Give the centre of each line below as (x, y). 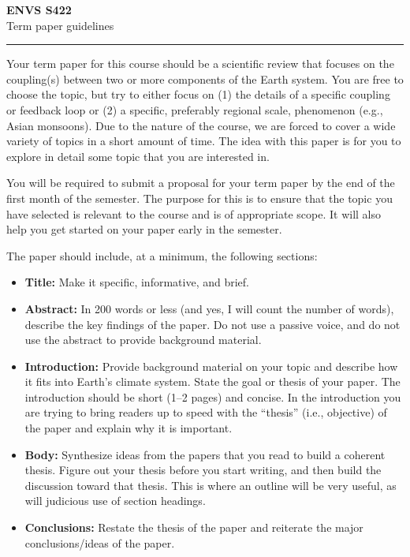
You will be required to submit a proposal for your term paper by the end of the (201, 183)
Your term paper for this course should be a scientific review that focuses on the (200, 64)
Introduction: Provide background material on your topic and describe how (211, 366)
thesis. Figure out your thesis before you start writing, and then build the (203, 470)
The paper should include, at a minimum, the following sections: (162, 255)
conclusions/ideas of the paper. (100, 542)
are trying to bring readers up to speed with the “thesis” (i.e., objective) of (206, 412)
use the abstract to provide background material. (143, 340)
